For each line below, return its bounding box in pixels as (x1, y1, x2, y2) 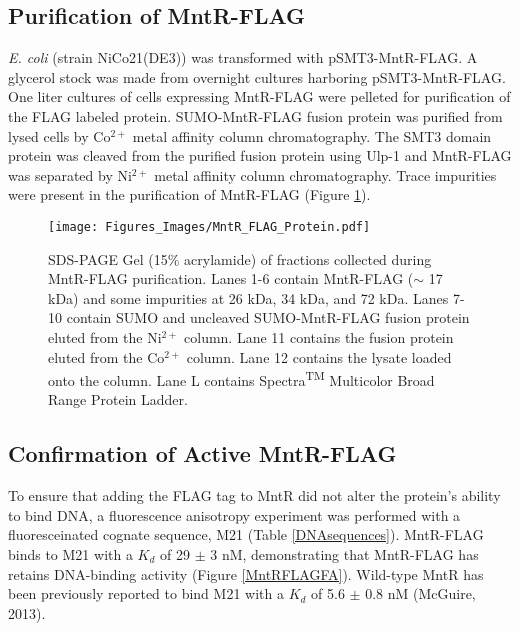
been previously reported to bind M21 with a (8, 583, 284, 604)
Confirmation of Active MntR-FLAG (8, 438, 397, 469)
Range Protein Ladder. (48, 389, 188, 410)
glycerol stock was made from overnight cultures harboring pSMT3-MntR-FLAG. (8, 66, 506, 87)
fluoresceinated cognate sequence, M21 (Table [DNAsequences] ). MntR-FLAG (8, 524, 484, 545)
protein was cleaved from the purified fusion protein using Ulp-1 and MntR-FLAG (8, 145, 512, 166)
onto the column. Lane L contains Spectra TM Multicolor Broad (48, 367, 435, 390)
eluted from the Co (48, 346, 165, 367)
